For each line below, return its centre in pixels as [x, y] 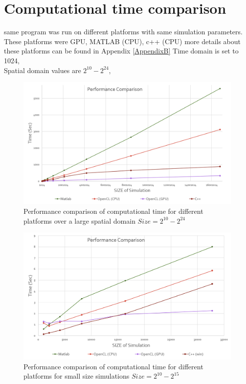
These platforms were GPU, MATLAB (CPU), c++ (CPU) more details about [123, 41]
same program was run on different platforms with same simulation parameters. [123, 32]
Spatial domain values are [43, 70]
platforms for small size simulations [77, 376]
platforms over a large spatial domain [79, 220]
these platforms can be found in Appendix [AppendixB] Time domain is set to [121, 51]
